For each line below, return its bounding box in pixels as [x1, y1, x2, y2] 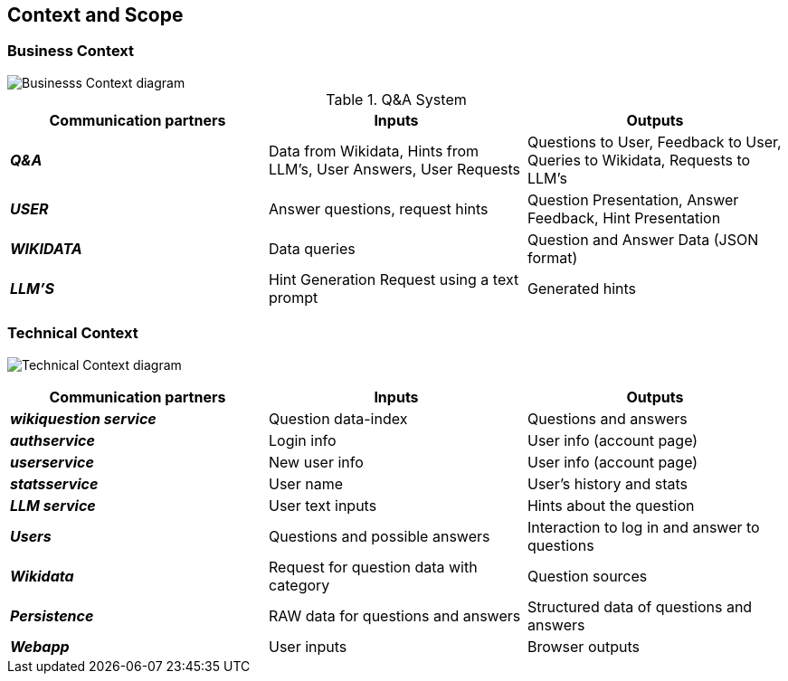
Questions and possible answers [268, 526, 490, 545]
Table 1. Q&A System [326, 90, 467, 109]
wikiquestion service [10, 409, 157, 428]
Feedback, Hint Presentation [527, 208, 721, 227]
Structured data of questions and [527, 597, 753, 616]
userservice [10, 452, 94, 471]
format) [527, 248, 578, 267]
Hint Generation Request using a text [268, 270, 519, 288]
